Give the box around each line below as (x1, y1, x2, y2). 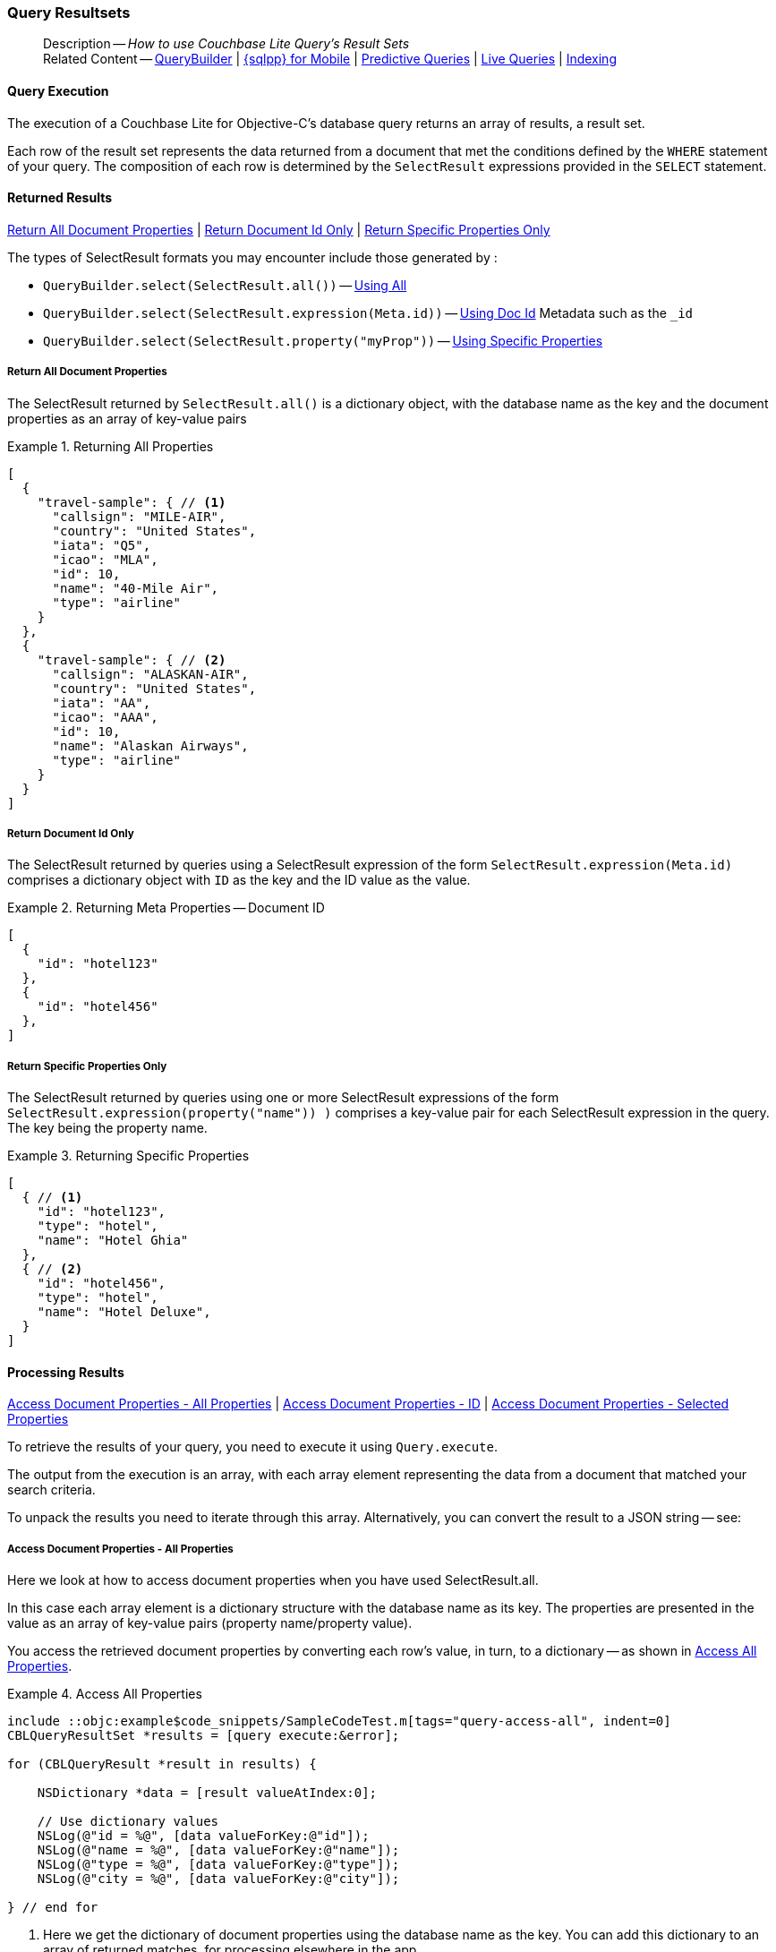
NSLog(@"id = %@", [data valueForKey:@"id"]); (37, 1828, 370, 1844)
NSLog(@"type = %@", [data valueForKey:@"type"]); (37, 1857, 400, 1872)
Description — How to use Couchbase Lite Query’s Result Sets (43, 36, 410, 52)
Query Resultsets (7, 4, 131, 21)
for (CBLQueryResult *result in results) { (7, 1757, 317, 1772)
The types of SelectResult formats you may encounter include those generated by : (7, 249, 498, 265)
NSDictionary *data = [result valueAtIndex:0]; (37, 1785, 378, 1801)
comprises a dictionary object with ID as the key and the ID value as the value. (7, 872, 471, 888)
